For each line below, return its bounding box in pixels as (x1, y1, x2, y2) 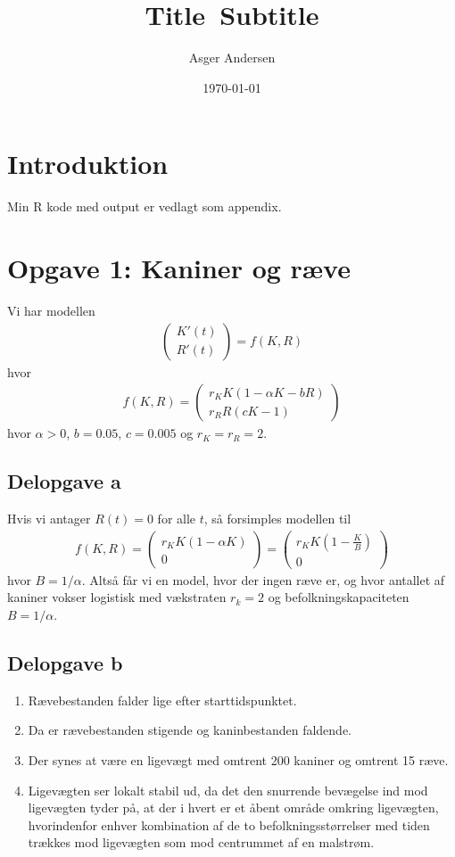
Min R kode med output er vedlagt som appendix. (7, 197, 282, 216)
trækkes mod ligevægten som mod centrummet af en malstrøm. (28, 833, 375, 852)
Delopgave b (7, 648, 123, 676)
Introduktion (7, 145, 169, 182)
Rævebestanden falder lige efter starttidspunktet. (28, 690, 297, 709)
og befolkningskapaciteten (268, 588, 409, 606)
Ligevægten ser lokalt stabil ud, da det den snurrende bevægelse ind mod (28, 780, 428, 799)
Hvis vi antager (7, 509, 91, 528)
